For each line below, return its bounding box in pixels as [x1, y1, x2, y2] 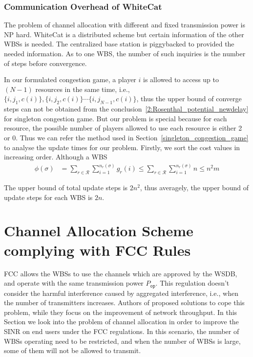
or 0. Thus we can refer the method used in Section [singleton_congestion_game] [4, 132, 249, 142]
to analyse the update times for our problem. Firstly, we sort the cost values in [4, 142, 240, 152]
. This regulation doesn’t [155, 278, 230, 288]
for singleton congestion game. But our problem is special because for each [4, 113, 227, 123]
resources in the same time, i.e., [35, 84, 130, 94]
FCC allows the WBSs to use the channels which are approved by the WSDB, [4, 268, 237, 278]
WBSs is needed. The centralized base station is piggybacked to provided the [4, 39, 234, 49]
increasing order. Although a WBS [4, 152, 107, 162]
